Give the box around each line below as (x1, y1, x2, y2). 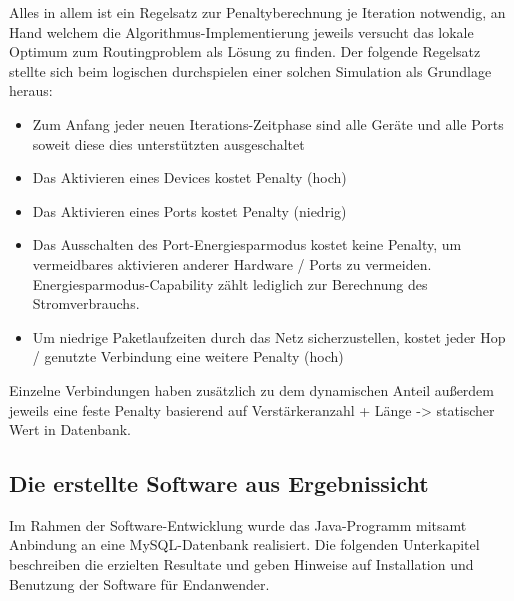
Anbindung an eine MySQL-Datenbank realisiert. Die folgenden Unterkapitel (9, 534, 480, 555)
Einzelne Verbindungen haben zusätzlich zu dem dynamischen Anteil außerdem (9, 379, 494, 400)
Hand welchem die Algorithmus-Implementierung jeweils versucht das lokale (9, 21, 474, 42)
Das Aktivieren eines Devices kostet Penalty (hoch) (32, 167, 347, 188)
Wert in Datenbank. (9, 419, 131, 440)
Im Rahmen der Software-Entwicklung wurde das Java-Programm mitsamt (9, 514, 467, 535)
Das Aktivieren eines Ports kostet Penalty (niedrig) (32, 200, 347, 221)
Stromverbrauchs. (32, 293, 140, 314)
